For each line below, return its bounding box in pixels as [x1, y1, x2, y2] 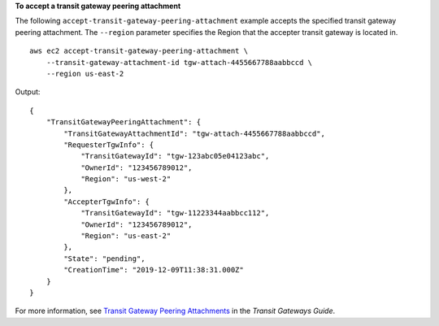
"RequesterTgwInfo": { [63, 140, 154, 150]
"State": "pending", [63, 254, 146, 263]
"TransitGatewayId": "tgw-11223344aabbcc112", [80, 208, 270, 218]
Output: [15, 87, 41, 97]
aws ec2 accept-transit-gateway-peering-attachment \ [29, 46, 248, 56]
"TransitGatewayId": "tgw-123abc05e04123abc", [80, 151, 270, 161]
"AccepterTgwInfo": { [63, 197, 150, 206]
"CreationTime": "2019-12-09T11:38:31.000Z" [63, 265, 244, 275]
